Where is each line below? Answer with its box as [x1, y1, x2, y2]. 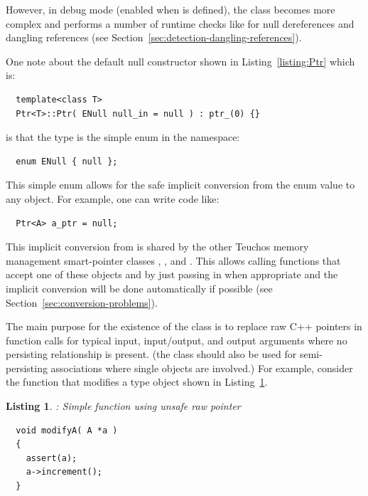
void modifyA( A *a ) [16, 425, 118, 436]
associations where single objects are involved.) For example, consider [50, 360, 353, 375]
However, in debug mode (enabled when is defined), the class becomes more [6, 2, 335, 16]
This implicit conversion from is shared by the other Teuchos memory [6, 239, 309, 254]
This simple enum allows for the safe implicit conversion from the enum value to [6, 177, 355, 192]
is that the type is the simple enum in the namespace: [6, 130, 240, 144]
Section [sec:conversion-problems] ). [6, 295, 158, 310]
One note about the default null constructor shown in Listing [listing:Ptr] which [6, 53, 355, 68]
